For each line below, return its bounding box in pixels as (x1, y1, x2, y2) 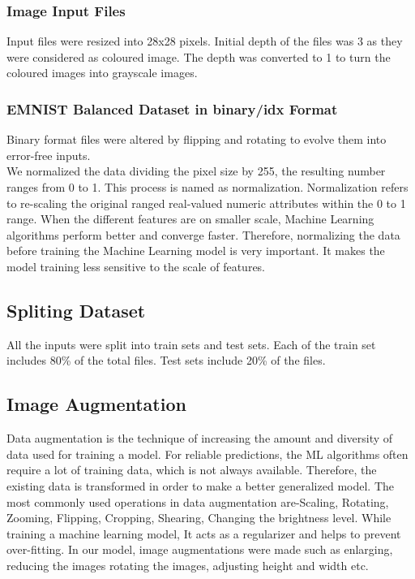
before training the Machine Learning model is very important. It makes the (6, 242, 385, 259)
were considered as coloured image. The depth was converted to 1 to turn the (6, 48, 391, 65)
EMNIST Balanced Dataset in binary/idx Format (6, 98, 338, 119)
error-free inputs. (6, 146, 91, 163)
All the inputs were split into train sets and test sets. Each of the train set (6, 335, 376, 352)
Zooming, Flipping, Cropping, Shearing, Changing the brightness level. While (6, 509, 391, 526)
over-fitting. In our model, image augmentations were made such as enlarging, (6, 541, 393, 558)
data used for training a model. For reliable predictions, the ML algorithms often (6, 445, 409, 462)
